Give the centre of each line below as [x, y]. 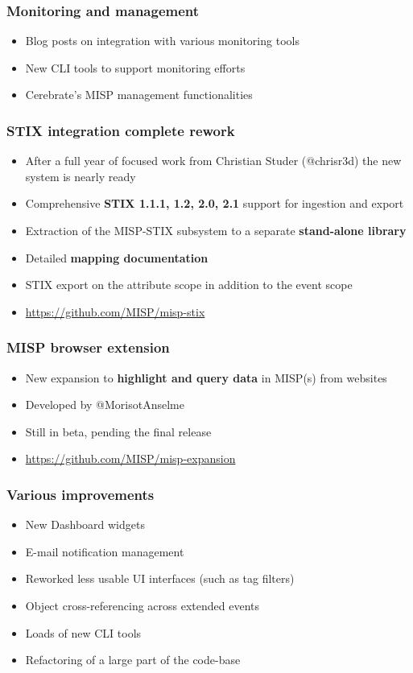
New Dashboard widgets [85, 524]
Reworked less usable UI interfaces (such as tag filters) [160, 578]
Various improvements [81, 494]
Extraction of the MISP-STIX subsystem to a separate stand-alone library [216, 230]
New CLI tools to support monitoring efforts [135, 67]
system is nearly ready [81, 176]
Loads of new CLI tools [83, 632]
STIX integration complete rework [121, 130]
